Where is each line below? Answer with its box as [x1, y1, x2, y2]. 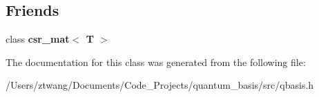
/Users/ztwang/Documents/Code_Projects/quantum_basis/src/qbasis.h [6, 78, 314, 92]
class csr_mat [6, 32, 70, 46]
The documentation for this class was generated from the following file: [6, 54, 306, 69]
